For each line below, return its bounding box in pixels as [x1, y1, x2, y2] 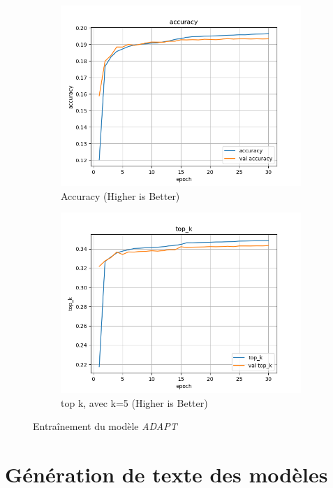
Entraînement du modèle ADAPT [33, 419, 177, 433]
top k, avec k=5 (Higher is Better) [61, 395, 208, 410]
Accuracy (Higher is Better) [61, 188, 180, 203]
